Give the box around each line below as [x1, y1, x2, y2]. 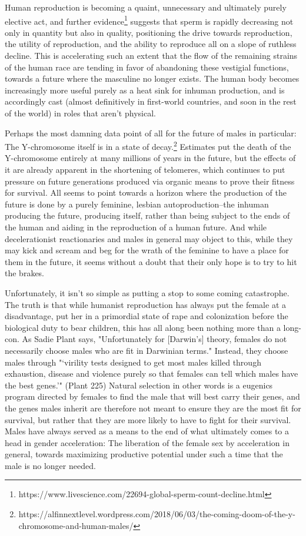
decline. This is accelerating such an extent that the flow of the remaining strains [5, 49, 298, 62]
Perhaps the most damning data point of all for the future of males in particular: [5, 126, 297, 139]
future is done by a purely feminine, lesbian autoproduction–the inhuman [5, 197, 269, 210]
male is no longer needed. [5, 459, 96, 471]
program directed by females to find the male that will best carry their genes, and [5, 390, 300, 403]
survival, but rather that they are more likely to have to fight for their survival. [5, 413, 291, 426]
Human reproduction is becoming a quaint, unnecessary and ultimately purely [5, 1, 287, 13]
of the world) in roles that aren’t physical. [5, 107, 156, 119]
